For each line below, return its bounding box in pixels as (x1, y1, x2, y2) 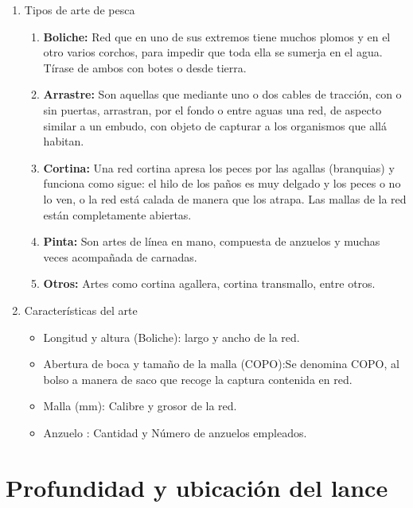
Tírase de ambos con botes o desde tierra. (43, 59, 247, 76)
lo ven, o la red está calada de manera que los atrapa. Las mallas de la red (43, 190, 407, 207)
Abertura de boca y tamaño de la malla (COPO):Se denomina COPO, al (43, 355, 399, 372)
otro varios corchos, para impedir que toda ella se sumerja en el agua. (43, 44, 383, 60)
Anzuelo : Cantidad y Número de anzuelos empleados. (43, 424, 307, 440)
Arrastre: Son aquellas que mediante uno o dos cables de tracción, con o (43, 86, 402, 103)
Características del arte (24, 301, 138, 318)
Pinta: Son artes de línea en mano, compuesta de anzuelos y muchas (43, 233, 380, 250)
